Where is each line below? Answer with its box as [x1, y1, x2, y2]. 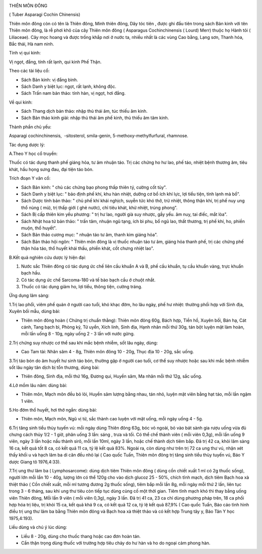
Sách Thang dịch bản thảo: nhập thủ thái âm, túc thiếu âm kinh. [21, 108, 148, 114]
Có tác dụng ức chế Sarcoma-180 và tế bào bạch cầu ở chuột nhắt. [21, 277, 156, 283]
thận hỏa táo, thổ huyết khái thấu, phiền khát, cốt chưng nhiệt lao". [21, 245, 154, 251]
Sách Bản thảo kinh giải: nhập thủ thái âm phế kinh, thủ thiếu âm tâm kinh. [21, 115, 169, 121]
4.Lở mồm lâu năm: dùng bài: [9, 382, 67, 388]
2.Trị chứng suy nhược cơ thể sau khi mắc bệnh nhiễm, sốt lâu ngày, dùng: [9, 340, 158, 346]
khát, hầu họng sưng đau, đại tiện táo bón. [9, 166, 94, 172]
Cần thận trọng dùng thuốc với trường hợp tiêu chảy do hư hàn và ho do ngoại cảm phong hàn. [21, 540, 211, 546]
